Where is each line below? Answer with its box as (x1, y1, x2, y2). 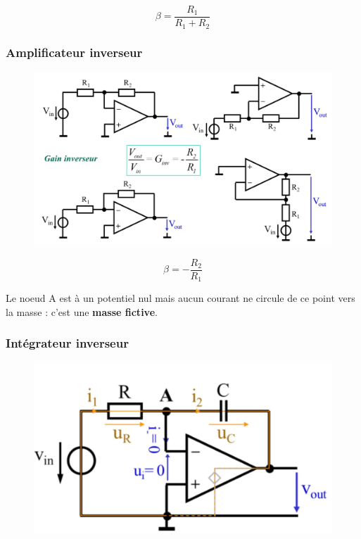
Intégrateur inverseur (6, 334, 129, 352)
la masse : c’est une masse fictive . (6, 304, 158, 319)
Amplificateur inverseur (6, 44, 143, 61)
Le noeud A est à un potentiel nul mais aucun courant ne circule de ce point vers (6, 291, 355, 305)
